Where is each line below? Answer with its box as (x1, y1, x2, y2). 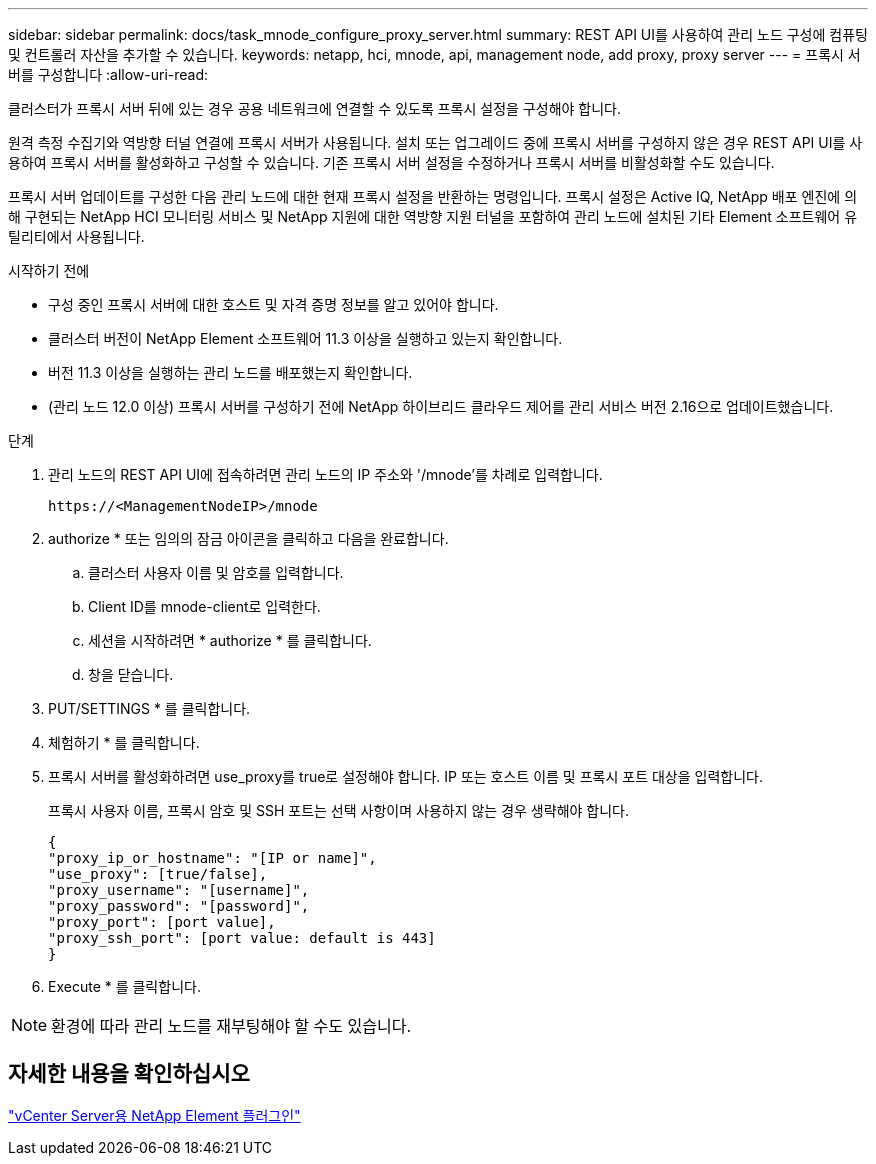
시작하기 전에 (8, 262, 90, 279)
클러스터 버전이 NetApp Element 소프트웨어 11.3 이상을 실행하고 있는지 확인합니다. (48, 330, 563, 347)
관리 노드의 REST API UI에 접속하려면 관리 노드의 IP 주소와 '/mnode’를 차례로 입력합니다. (48, 466, 603, 483)
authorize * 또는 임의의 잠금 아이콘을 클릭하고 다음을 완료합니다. (48, 530, 449, 547)
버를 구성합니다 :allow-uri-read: (8, 66, 209, 83)
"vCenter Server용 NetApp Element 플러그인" (8, 1106, 301, 1124)
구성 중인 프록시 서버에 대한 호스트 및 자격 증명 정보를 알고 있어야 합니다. (48, 296, 499, 313)
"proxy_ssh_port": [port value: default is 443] (48, 930, 436, 946)
